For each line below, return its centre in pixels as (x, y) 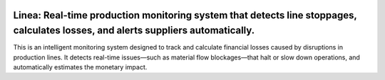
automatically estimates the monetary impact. (80, 67)
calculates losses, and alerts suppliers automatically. (134, 31)
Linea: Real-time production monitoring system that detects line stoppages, (185, 15)
